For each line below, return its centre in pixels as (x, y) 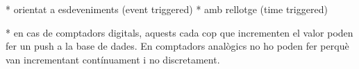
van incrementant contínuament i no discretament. (113, 59)
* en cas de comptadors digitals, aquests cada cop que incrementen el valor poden (179, 32)
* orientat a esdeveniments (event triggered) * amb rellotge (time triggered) (167, 9)
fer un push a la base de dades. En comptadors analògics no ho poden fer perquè (177, 46)
